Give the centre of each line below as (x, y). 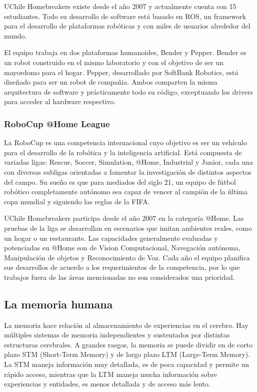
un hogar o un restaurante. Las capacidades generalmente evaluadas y (111, 238)
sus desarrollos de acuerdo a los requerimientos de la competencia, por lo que (122, 267)
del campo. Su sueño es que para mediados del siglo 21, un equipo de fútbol (120, 181)
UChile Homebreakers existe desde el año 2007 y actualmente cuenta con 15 (120, 6)
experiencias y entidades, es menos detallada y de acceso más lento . (107, 384)
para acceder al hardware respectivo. (60, 101)
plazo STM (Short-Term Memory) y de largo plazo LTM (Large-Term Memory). (127, 354)
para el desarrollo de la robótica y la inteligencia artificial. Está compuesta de (123, 152)
